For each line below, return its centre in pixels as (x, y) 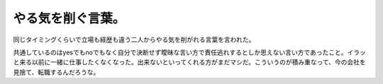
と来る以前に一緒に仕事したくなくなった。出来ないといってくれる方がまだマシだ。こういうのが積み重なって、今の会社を (190, 62)
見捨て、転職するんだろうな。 (56, 72)
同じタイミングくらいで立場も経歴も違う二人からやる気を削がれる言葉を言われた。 (134, 40)
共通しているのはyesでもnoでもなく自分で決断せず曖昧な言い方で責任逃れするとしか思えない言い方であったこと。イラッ (190, 52)
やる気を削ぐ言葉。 (69, 18)
